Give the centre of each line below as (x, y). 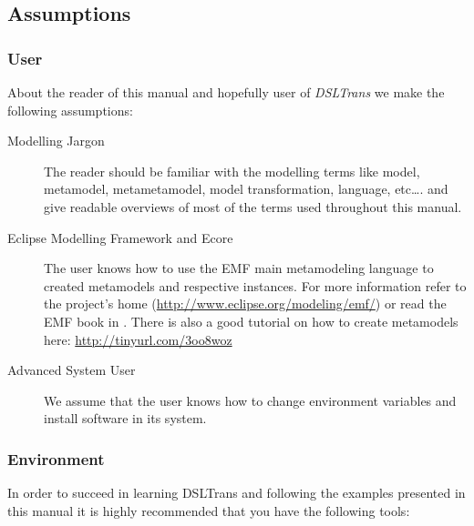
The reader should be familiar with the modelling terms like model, (232, 171)
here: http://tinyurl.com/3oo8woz (138, 339)
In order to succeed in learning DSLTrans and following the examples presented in (237, 493)
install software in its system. (125, 418)
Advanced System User (72, 370)
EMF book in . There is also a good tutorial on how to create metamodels (251, 321)
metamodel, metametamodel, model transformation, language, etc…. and (246, 189)
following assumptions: (70, 110)
